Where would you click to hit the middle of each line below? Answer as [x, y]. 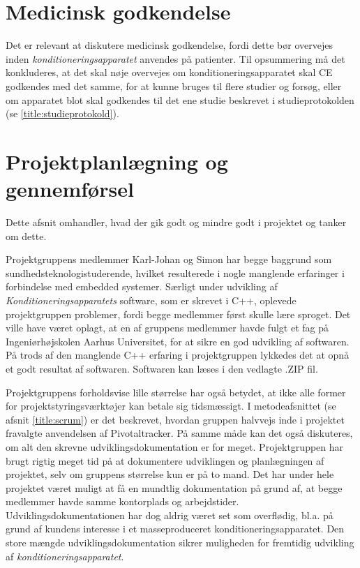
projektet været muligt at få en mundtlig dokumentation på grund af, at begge [174, 487]
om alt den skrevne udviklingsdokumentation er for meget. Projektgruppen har [175, 446]
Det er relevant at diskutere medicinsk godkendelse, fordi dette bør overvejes [169, 45]
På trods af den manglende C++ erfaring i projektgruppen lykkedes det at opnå [178, 355]
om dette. [26, 236]
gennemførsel [70, 189]
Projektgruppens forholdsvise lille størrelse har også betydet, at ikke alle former [176, 392]
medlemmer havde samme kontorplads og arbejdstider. [122, 501]
